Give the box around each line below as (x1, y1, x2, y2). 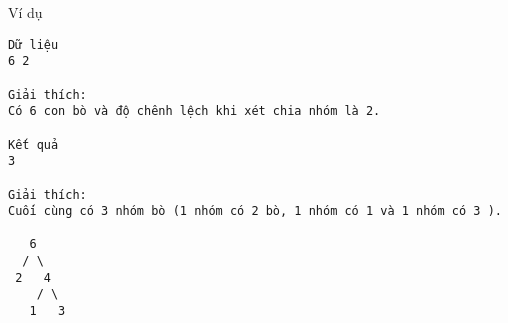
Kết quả (8, 137, 59, 152)
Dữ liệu (8, 37, 59, 52)
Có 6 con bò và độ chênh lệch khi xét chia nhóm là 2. (8, 104, 381, 119)
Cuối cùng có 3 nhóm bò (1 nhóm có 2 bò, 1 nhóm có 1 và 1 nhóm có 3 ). (8, 204, 502, 219)
